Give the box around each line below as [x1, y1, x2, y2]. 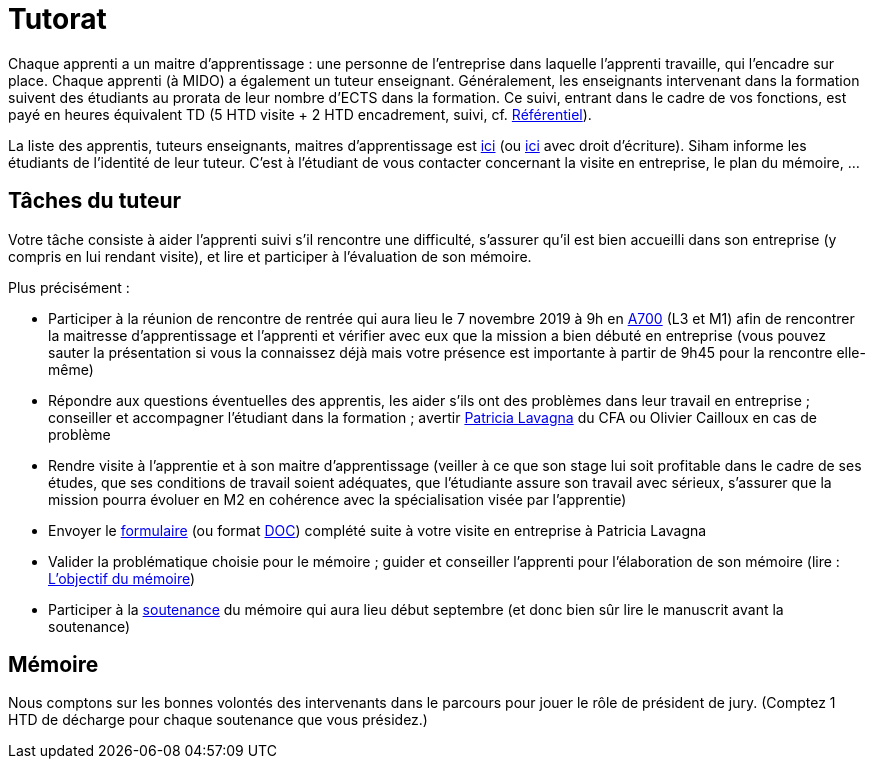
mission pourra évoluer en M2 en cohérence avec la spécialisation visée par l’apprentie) [48, 490, 627, 508]
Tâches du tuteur [8, 188, 182, 214]
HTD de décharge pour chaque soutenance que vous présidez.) [8, 711, 428, 729]
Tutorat [8, 2, 107, 36]
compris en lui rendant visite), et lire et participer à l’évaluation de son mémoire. [8, 247, 532, 265]
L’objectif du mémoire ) [48, 569, 196, 587]
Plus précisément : [8, 278, 130, 296]
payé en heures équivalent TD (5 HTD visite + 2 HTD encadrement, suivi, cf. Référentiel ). [8, 105, 592, 123]
